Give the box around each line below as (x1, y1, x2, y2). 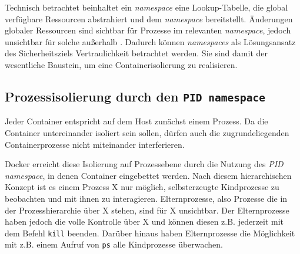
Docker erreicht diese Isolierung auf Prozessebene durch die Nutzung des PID (5, 158, 284, 170)
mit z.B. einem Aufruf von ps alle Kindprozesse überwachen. (5, 238, 224, 250)
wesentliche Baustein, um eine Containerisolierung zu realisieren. (5, 58, 238, 70)
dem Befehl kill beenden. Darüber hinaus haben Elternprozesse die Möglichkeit (5, 226, 295, 239)
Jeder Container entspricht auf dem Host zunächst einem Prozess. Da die (5, 115, 268, 127)
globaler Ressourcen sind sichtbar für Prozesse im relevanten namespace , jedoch (5, 24, 291, 36)
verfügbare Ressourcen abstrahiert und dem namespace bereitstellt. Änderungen (5, 12, 293, 25)
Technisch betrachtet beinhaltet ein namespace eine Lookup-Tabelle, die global (5, 1, 288, 13)
